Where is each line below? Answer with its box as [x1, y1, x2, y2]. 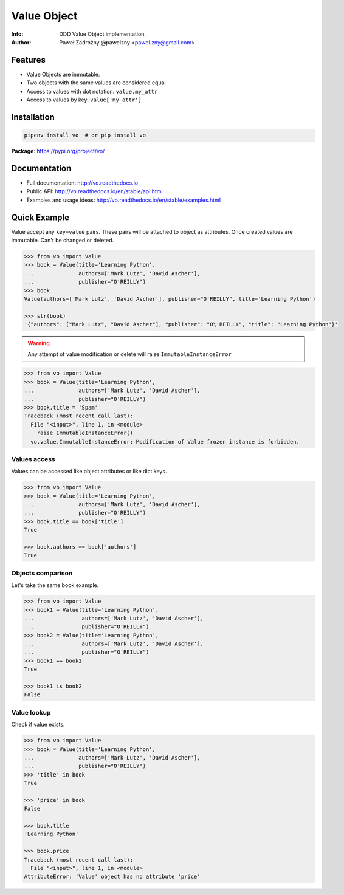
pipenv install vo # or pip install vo [24, 132, 146, 139]
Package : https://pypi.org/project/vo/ [11, 148, 105, 154]
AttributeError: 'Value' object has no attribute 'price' [24, 873, 201, 880]
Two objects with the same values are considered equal [26, 79, 167, 86]
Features [11, 55, 46, 65]
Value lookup [11, 708, 51, 716]
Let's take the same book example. [11, 581, 99, 589]
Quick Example [11, 212, 70, 222]
